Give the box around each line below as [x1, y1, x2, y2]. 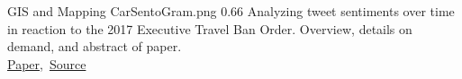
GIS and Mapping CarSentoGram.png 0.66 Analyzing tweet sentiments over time [7, 2, 455, 20]
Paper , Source [7, 54, 86, 73]
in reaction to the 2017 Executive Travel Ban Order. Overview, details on [7, 19, 412, 38]
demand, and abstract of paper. [7, 37, 182, 56]
